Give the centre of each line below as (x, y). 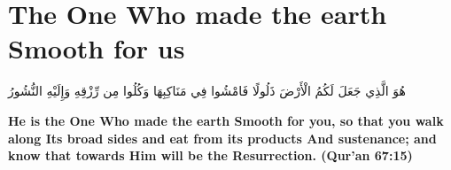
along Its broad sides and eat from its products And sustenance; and (222, 138)
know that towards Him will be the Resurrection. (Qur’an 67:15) (210, 155)
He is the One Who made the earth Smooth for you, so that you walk (226, 120)
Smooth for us (97, 48)
